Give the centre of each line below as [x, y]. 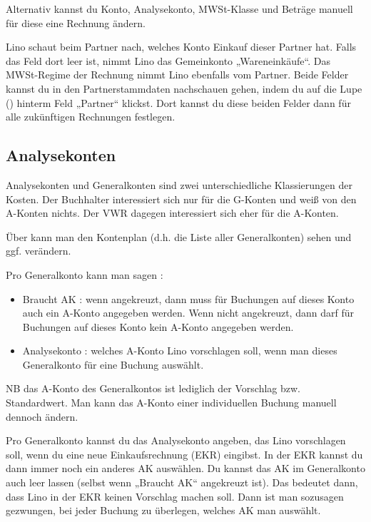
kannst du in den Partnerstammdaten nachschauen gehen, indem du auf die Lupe [184, 88]
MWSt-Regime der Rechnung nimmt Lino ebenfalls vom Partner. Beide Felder [177, 75]
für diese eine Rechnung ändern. [76, 22]
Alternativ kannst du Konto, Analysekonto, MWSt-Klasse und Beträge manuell [179, 9]
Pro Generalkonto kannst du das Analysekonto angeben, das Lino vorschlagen [176, 440]
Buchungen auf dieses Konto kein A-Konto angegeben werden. [158, 326]
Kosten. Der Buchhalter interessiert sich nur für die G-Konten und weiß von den [181, 199]
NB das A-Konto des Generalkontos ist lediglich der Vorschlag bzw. [153, 388]
